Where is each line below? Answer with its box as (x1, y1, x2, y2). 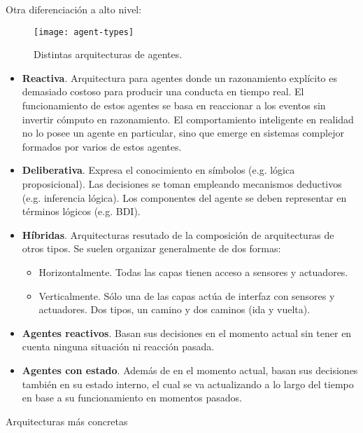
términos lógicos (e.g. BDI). (22, 204, 141, 219)
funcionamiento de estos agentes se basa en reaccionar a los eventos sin (22, 98, 326, 113)
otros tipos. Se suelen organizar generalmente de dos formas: (22, 241, 281, 256)
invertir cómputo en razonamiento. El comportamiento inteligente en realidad (22, 111, 354, 126)
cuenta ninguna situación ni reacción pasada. (22, 339, 215, 354)
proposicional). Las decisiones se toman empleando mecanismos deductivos (22, 177, 342, 191)
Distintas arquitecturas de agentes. (34, 47, 183, 62)
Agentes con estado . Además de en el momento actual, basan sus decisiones (22, 362, 358, 377)
